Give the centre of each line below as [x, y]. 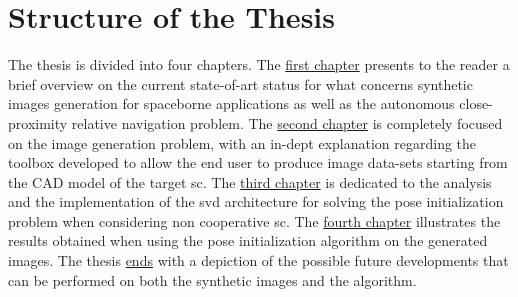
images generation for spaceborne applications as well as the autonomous [231, 103]
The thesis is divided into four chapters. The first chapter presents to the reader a [259, 64]
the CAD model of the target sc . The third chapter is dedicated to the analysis [250, 181]
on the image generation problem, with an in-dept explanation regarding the [242, 142]
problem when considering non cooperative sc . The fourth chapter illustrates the [254, 220]
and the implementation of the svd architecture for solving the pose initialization [256, 201]
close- [476, 103]
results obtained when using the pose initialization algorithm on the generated [248, 240]
